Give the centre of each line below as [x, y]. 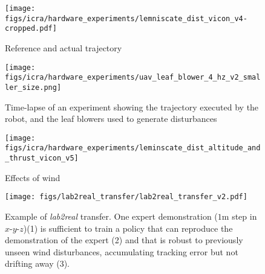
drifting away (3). [38, 263]
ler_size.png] [33, 87]
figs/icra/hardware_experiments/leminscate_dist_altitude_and [133, 148]
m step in [239, 216]
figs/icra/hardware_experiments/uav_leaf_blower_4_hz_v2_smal [133, 78]
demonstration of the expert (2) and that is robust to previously [124, 240]
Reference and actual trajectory [64, 47]
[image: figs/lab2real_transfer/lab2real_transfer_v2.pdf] [126, 197]
